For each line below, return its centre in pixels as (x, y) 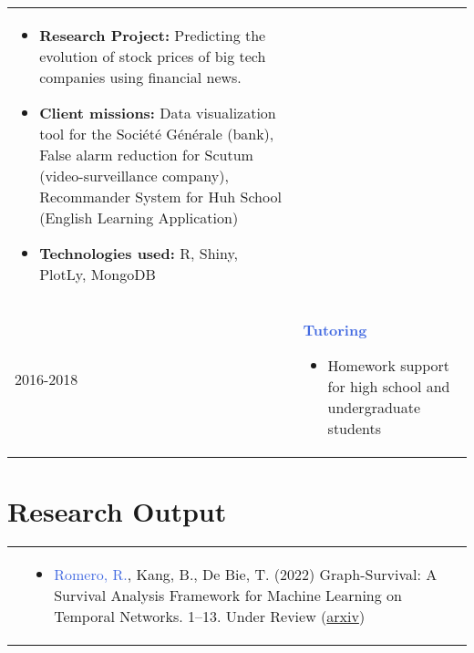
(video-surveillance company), (134, 176)
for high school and (389, 386)
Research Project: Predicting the (153, 35)
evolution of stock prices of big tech (153, 56)
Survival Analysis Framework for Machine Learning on (228, 596)
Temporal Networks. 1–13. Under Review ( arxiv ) (210, 617)
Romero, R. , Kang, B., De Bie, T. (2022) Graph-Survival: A (246, 575)
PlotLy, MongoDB (98, 274)
